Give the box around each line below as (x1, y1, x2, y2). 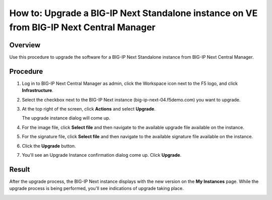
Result (9, 165, 30, 173)
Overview (9, 41, 41, 49)
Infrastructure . (22, 87, 54, 93)
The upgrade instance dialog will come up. (22, 115, 110, 121)
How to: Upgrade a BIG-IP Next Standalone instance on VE (9, 8, 258, 19)
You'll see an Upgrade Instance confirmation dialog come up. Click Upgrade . (22, 152, 181, 158)
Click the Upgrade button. (22, 143, 76, 149)
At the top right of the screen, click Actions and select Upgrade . (22, 106, 156, 112)
